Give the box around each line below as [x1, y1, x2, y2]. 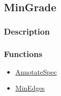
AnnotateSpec [15, 66, 57, 77]
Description [4, 25, 50, 37]
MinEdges [15, 83, 45, 93]
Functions [4, 47, 43, 59]
